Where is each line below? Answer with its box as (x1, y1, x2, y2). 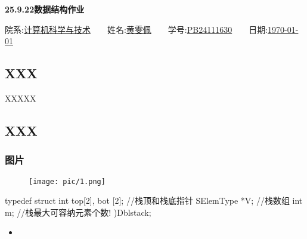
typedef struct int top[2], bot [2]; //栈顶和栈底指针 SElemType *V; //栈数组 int (5, 194, 303, 207)
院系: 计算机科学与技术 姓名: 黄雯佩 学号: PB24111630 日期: (5, 23, 268, 35)
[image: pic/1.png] (29, 177, 106, 186)
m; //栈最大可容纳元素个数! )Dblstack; (5, 206, 151, 218)
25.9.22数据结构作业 (5, 3, 85, 15)
